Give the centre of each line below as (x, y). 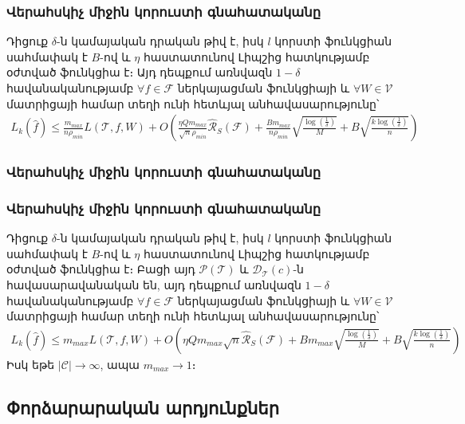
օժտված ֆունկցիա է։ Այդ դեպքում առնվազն (140, 72)
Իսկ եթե (31, 364)
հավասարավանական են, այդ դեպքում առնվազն (154, 285)
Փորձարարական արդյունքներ (143, 407)
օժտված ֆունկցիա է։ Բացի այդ (101, 269)
